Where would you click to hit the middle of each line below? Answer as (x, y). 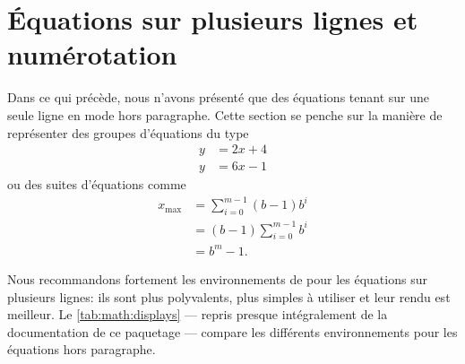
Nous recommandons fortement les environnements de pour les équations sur (217, 278)
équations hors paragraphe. (82, 349)
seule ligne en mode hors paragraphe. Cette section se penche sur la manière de (225, 114)
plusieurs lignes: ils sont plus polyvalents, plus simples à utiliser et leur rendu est (229, 296)
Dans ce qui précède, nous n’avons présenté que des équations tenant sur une (218, 97)
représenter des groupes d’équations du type (128, 132)
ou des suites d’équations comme (97, 184)
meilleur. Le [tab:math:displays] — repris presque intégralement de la (198, 314)
